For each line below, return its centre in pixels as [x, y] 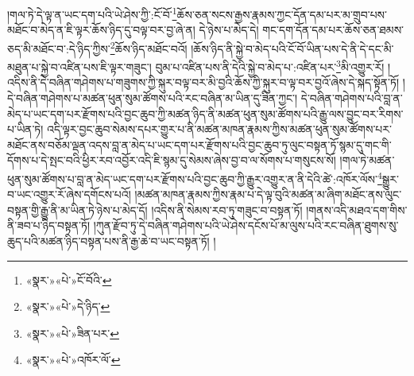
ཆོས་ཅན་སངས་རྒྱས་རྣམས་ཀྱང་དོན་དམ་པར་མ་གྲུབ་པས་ [282, 14]
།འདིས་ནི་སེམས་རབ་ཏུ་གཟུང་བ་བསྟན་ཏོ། [227, 209]
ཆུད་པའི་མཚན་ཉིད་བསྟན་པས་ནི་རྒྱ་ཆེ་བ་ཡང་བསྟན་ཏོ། [108, 240]
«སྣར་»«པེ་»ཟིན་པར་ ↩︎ [72, 333]
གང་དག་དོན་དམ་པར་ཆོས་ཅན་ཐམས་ [333, 30]
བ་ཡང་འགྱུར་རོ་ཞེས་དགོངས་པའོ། [69, 194]
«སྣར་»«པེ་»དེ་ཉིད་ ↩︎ [68, 306]
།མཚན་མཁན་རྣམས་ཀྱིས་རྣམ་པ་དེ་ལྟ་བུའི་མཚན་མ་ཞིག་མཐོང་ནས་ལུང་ [268, 194]
